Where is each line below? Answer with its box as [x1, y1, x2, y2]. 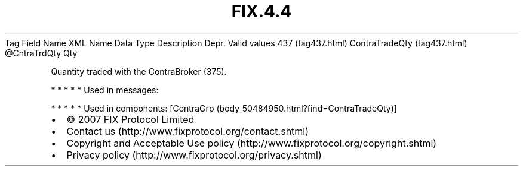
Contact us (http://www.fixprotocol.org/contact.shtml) [66, 125, 309, 137]
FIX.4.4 [231, 1, 292, 21]
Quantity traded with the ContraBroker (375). [51, 66, 227, 77]
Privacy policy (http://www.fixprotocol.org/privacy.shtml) [66, 148, 322, 161]
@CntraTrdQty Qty [5, 47, 78, 58]
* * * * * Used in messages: [51, 84, 159, 95]
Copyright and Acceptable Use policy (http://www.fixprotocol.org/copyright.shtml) [66, 137, 437, 149]
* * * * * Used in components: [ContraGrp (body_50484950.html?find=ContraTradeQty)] [51, 103, 397, 113]
